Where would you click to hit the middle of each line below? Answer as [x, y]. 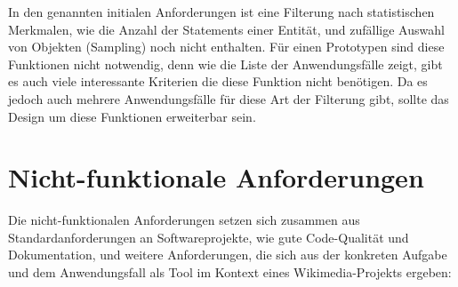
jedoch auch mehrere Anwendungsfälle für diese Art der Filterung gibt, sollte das [229, 98]
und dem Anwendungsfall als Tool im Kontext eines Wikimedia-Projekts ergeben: [230, 272]
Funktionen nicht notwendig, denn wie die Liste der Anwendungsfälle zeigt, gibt [225, 64]
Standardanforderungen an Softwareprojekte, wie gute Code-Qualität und [209, 237]
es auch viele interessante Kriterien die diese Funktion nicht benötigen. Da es [218, 81]
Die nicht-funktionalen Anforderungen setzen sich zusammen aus [184, 220]
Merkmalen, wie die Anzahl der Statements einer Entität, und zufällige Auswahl [226, 29]
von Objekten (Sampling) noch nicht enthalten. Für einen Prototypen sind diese [226, 47]
